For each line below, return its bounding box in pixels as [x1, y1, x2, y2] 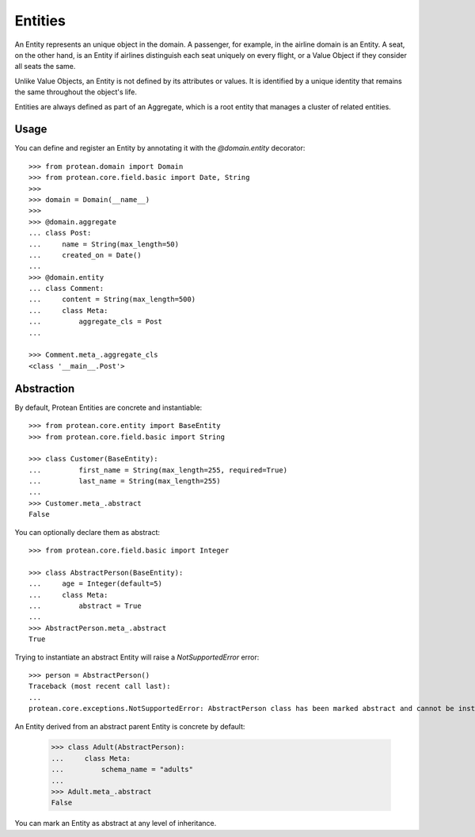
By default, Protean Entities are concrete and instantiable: [14, 403, 203, 412]
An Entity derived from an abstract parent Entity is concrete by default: [14, 721, 245, 731]
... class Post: [28, 228, 92, 238]
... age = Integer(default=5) [28, 579, 162, 588]
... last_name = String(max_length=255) [28, 476, 221, 486]
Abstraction [14, 381, 75, 396]
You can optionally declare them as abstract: [14, 527, 161, 537]
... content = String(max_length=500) [28, 295, 196, 304]
